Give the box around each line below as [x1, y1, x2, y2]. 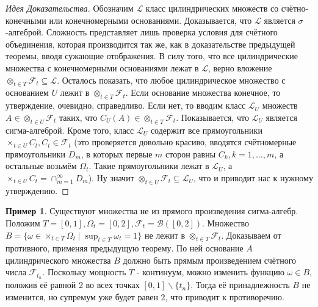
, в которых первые [81, 147, 153, 160]
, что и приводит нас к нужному [193, 171, 313, 184]
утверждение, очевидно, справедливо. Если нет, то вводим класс [5, 99, 246, 112]
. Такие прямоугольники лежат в [89, 159, 209, 172]
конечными [5, 13, 46, 26]
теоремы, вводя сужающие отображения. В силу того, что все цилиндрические [5, 49, 298, 62]
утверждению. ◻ [5, 184, 69, 197]
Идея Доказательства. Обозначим [5, 2, 134, 14]
